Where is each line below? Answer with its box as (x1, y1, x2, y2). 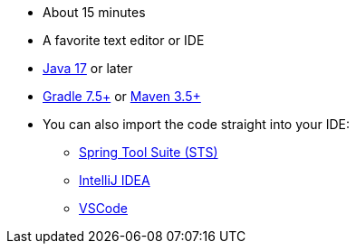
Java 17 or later (43, 60, 133, 76)
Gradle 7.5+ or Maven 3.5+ (43, 88, 201, 104)
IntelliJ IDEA (79, 172, 150, 188)
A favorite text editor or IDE (43, 33, 205, 48)
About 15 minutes (43, 5, 146, 20)
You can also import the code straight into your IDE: (43, 116, 350, 132)
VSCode (79, 200, 128, 216)
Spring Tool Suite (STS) (79, 144, 218, 160)
